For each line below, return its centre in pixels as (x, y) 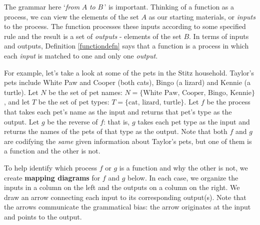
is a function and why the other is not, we (183, 167)
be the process (228, 102)
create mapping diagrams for (52, 177)
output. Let (22, 121)
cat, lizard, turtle (155, 103)
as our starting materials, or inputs (202, 16)
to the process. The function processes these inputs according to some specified (125, 26)
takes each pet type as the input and (194, 121)
